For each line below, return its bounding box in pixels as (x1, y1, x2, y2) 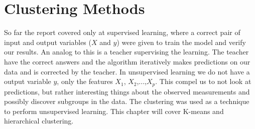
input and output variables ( (4, 36, 91, 47)
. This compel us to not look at (155, 76, 251, 86)
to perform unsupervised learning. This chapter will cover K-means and (4, 105, 224, 116)
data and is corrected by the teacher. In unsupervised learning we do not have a (4, 66, 250, 76)
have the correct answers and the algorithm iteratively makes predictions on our (4, 56, 250, 66)
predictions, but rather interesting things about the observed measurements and (4, 86, 250, 96)
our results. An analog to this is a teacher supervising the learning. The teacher (4, 46, 249, 57)
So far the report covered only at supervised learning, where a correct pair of (4, 27, 240, 37)
